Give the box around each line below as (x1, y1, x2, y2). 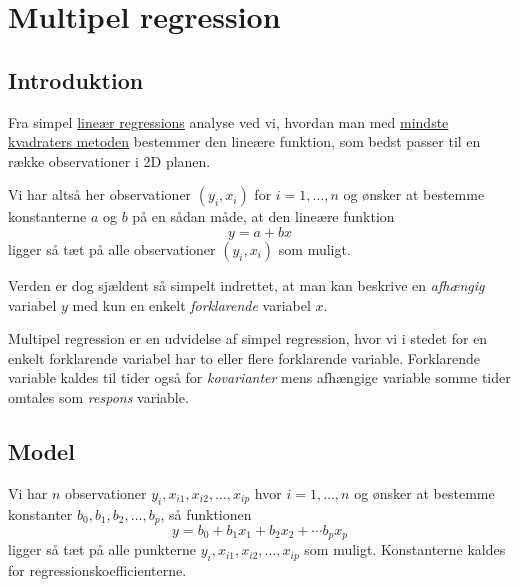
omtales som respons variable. (8, 386, 189, 407)
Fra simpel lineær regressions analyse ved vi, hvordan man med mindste (8, 111, 449, 132)
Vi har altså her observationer (8, 184, 192, 205)
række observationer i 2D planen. (8, 150, 211, 171)
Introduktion (8, 64, 144, 95)
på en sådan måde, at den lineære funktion (132, 206, 395, 227)
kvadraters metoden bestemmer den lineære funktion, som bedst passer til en (8, 131, 481, 152)
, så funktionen (160, 503, 252, 524)
